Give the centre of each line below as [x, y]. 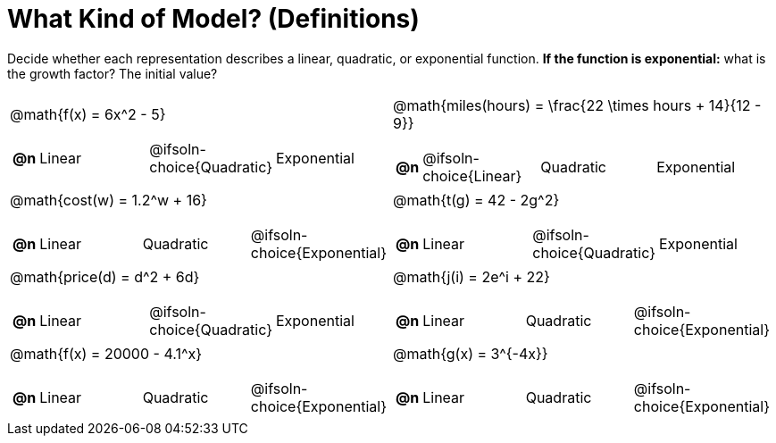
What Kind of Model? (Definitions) [213, 19]
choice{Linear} [472, 176]
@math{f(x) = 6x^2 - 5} [88, 114]
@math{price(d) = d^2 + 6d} [105, 276]
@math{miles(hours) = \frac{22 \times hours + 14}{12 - [577, 105]
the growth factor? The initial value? [113, 73]
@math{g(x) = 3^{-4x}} [471, 353]
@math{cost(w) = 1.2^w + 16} [108, 200]
